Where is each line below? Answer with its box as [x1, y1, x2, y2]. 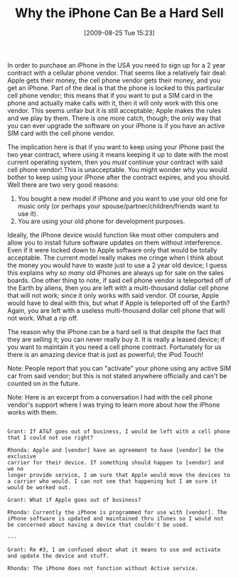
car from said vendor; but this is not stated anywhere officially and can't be [7, 371, 227, 380]
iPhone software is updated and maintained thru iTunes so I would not [7, 515, 224, 522]
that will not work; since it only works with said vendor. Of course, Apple [7, 291, 219, 299]
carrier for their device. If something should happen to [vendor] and [7, 459, 224, 466]
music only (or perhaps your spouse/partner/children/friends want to [17, 201, 220, 210]
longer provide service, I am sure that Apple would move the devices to [7, 471, 231, 478]
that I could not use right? [7, 434, 94, 441]
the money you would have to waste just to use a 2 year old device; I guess [7, 261, 227, 269]
